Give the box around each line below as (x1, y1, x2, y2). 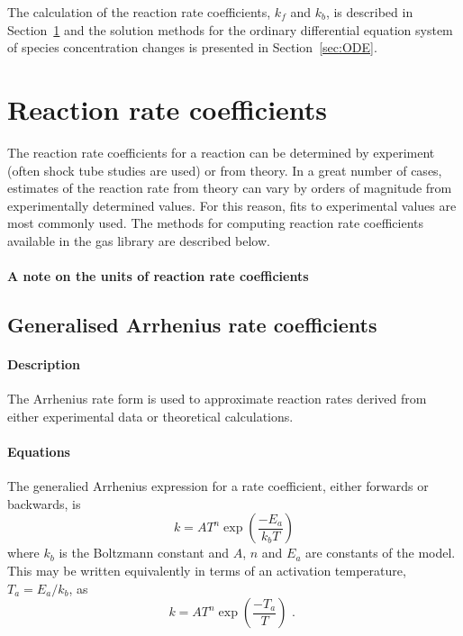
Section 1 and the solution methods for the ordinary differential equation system (7, 20, 453, 39)
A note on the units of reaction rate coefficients (7, 267, 309, 286)
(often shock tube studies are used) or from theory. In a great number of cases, (7, 160, 442, 179)
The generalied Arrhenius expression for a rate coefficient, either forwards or (7, 477, 429, 495)
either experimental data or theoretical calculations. (7, 406, 294, 425)
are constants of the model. (305, 543, 456, 562)
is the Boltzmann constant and (59, 543, 229, 562)
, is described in (325, 3, 413, 21)
